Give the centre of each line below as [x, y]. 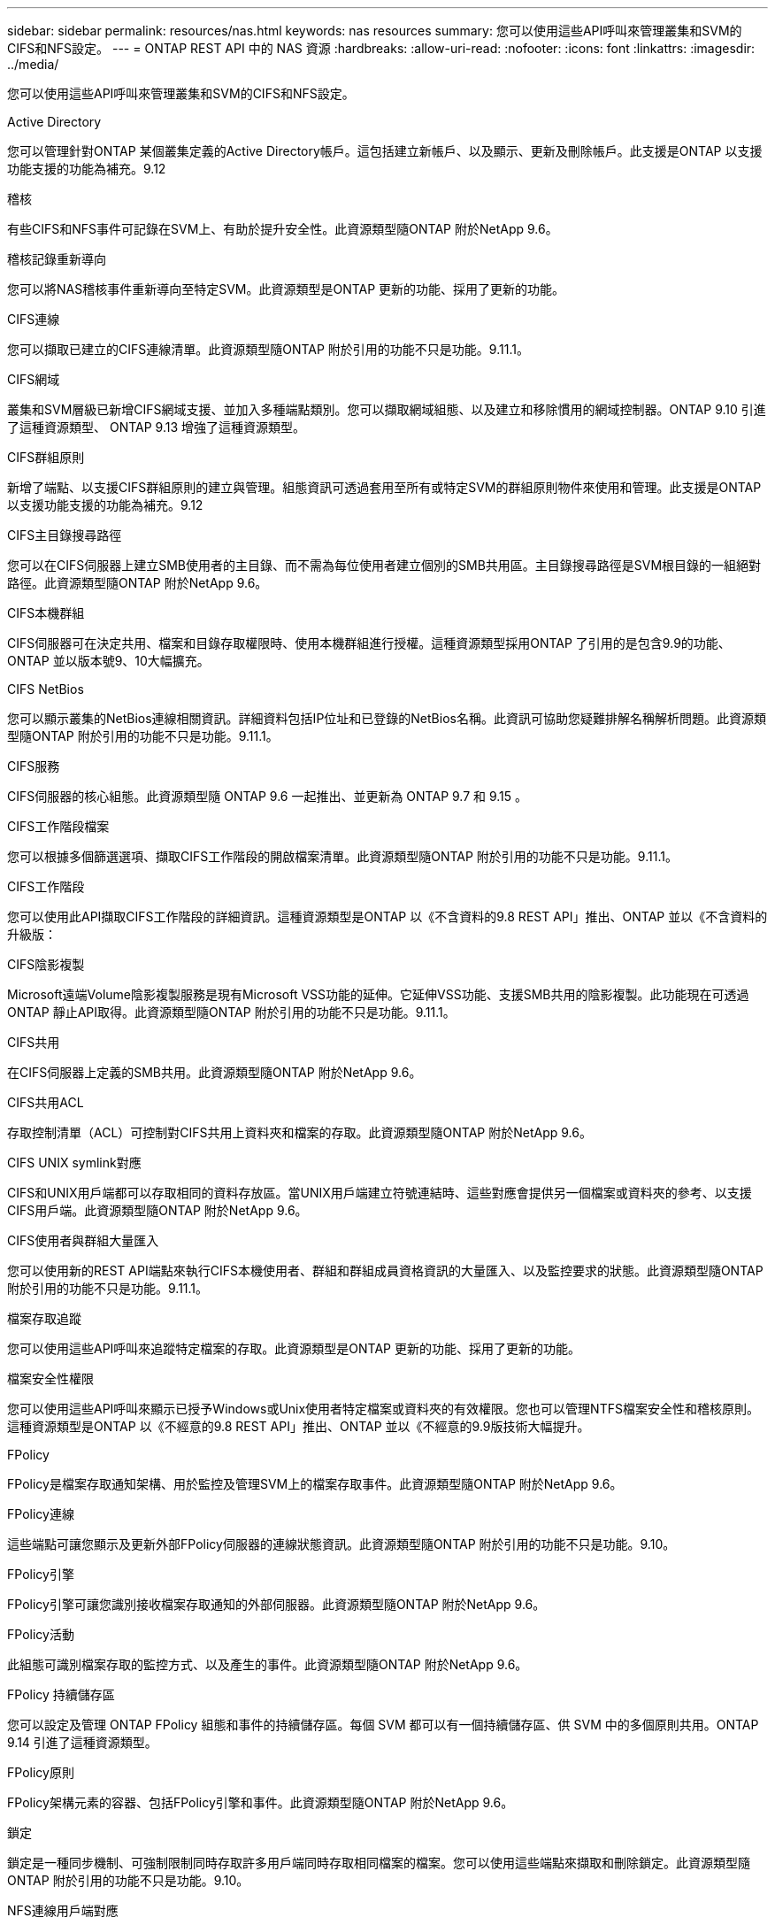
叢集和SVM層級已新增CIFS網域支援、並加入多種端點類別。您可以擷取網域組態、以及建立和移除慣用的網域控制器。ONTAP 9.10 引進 [387, 409]
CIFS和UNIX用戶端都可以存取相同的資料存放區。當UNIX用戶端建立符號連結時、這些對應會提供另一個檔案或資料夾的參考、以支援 [380, 1193]
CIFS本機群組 [46, 613]
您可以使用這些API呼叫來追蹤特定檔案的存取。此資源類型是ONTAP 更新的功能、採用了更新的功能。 [294, 1348]
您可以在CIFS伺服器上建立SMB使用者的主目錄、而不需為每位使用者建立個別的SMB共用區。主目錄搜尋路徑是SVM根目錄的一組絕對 [384, 565]
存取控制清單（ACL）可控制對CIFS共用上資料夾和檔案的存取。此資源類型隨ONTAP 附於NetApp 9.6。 [299, 1132]
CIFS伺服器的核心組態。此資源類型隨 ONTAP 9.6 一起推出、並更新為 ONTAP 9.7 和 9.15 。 [268, 796]
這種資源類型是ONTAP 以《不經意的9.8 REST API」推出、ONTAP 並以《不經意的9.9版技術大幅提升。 [299, 1426]
